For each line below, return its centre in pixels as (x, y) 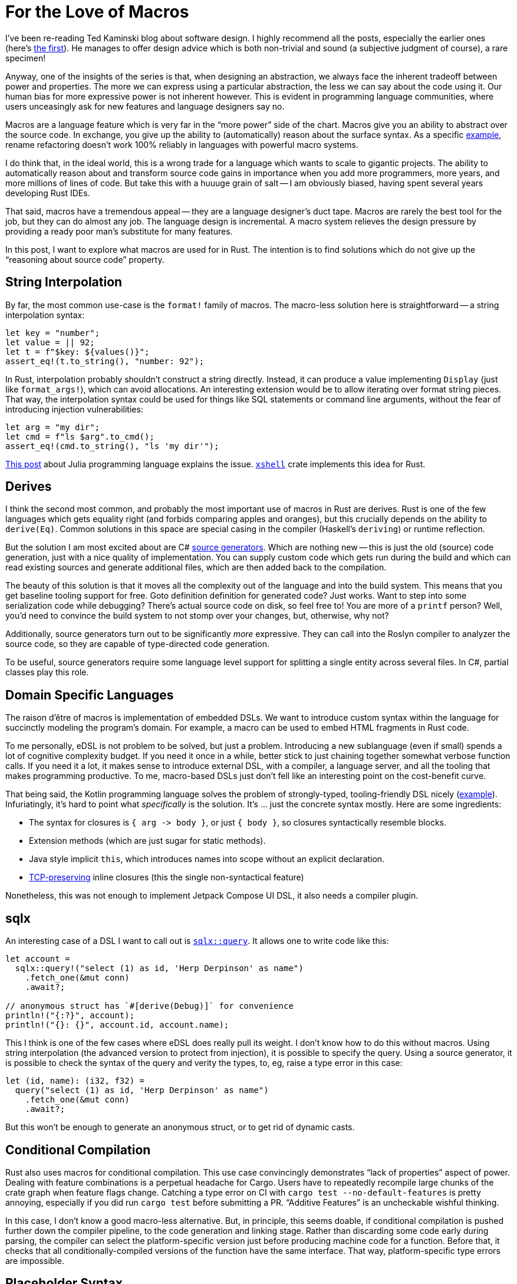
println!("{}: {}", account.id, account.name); (117, 1025)
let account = (38, 959)
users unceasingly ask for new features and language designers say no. (145, 106)
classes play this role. (47, 672)
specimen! (26, 58)
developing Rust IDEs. (48, 193)
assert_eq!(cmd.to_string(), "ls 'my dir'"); (112, 446)
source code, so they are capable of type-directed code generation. (137, 644)
